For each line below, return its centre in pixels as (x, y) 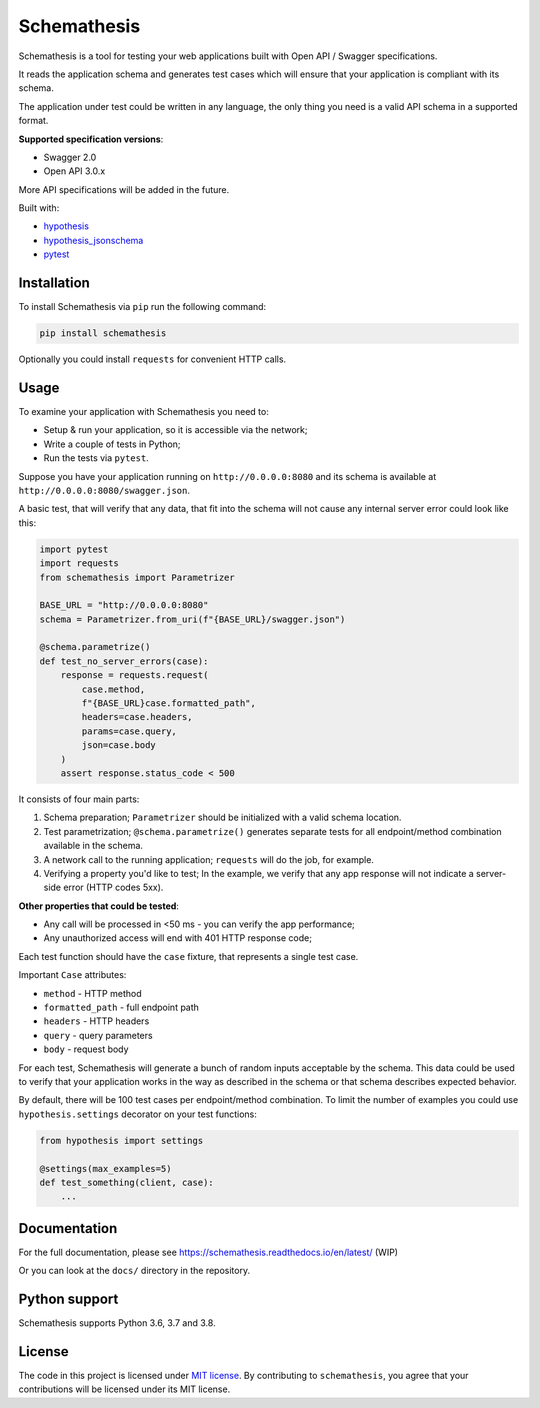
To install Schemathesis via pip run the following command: (142, 307)
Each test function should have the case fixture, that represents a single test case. (188, 956)
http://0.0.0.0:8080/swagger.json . (104, 490)
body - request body (86, 1049)
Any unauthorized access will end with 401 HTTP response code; (177, 938)
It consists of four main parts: (79, 799)
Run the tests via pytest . (96, 458)
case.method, (113, 689)
